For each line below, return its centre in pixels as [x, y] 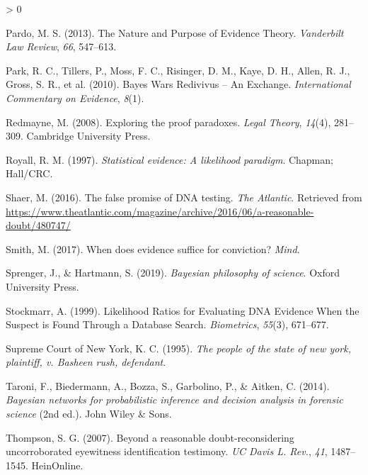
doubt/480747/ [38, 225]
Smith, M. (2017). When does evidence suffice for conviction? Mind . [153, 248]
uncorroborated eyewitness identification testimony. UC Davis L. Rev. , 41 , [167, 451]
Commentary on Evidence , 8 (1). [75, 97]
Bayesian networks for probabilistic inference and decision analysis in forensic [174, 399]
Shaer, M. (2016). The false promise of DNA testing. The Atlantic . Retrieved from [184, 197]
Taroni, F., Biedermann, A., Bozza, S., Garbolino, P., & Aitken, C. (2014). [168, 385]
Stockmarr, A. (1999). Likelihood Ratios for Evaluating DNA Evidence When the [183, 310]
